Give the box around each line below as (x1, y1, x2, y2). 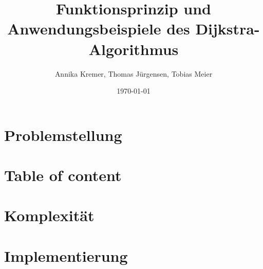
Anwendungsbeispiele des (7, 18, 190, 39)
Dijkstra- (195, 18, 260, 39)
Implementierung (4, 245, 128, 266)
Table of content (4, 165, 122, 186)
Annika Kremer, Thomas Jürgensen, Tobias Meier (54, 68, 213, 79)
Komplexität (4, 205, 95, 226)
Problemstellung (4, 124, 122, 145)
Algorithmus (88, 38, 179, 59)
